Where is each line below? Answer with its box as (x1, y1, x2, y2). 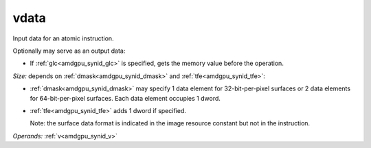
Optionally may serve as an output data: (12, 47, 126, 55)
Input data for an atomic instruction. (12, 34, 114, 42)
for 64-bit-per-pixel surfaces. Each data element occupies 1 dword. (30, 94, 221, 102)
